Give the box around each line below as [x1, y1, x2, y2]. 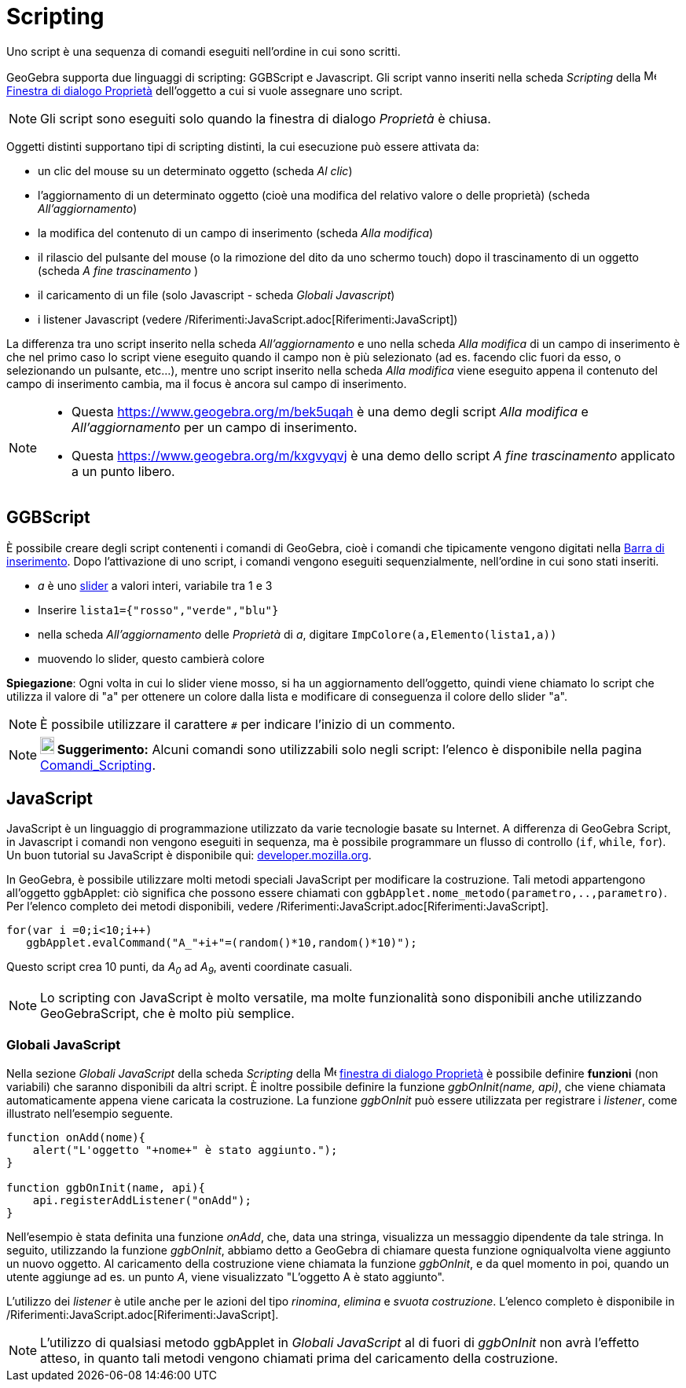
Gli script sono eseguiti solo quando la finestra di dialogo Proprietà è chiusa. [40, 110, 491, 126]
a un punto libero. [72, 463, 175, 479]
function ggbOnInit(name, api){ [6, 1181, 205, 1194]
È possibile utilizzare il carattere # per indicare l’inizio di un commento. [40, 716, 456, 732]
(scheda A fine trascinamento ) [38, 263, 199, 277]
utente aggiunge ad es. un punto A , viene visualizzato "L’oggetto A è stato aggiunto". [6, 1269, 445, 1284]
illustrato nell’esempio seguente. [6, 1106, 174, 1120]
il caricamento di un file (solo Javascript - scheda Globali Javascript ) [38, 287, 395, 302]
